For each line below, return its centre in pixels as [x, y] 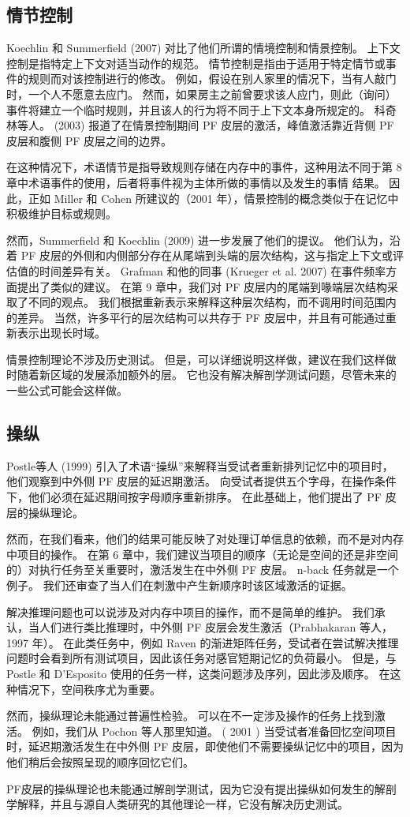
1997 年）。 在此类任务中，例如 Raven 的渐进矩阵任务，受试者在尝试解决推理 [203, 642]
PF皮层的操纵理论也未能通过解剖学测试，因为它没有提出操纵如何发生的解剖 [201, 788]
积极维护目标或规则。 [61, 214]
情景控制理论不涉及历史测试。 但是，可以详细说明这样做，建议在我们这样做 [201, 359]
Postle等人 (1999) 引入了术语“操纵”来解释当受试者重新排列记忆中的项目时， [200, 465]
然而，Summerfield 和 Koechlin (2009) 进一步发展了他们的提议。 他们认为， [198, 240]
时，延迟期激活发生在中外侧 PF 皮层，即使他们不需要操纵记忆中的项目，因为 [205, 746]
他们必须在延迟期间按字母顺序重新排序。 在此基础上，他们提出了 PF [205, 497]
